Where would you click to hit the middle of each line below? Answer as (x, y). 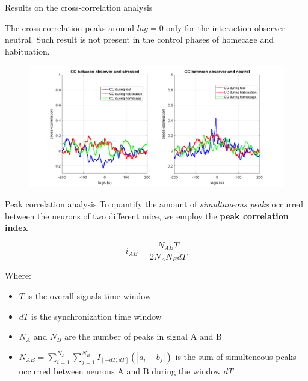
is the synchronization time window (96, 316)
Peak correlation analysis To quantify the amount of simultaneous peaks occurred (154, 204)
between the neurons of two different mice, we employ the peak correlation (147, 215)
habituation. (27, 51)
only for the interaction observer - (229, 27)
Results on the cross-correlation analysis (79, 7)
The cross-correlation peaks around (70, 27)
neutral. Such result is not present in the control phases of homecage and (139, 39)
